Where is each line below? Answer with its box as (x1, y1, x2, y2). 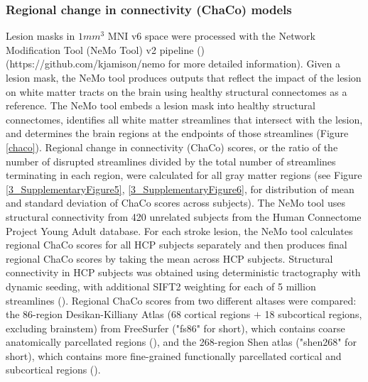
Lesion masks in (6, 28, 75, 43)
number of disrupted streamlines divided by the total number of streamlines (6, 153, 336, 168)
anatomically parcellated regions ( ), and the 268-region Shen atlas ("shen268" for (6, 334, 357, 349)
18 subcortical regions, (264, 307, 362, 322)
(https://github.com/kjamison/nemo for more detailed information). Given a (6, 56, 340, 71)
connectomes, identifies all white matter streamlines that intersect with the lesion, (6, 111, 363, 126)
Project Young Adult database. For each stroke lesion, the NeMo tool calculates (6, 223, 353, 238)
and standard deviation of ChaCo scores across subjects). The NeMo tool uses (6, 195, 345, 210)
